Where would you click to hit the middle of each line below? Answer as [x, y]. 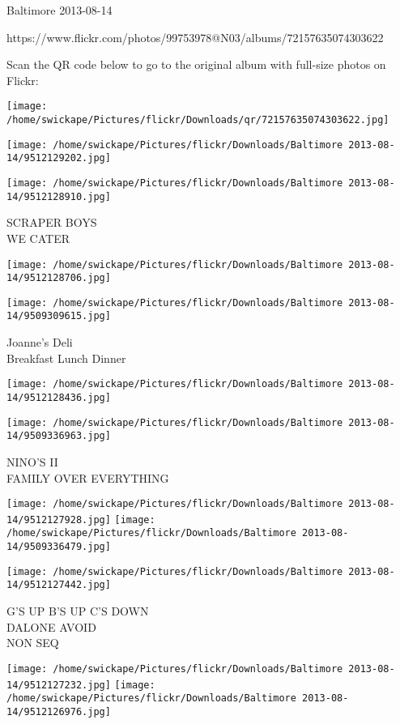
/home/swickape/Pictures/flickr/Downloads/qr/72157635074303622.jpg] [198, 120]
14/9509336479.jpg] [59, 547]
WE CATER [38, 238]
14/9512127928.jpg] [59, 520]
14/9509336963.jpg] [59, 436]
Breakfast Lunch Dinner [66, 358]
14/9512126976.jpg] [59, 711]
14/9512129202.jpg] [59, 158]
